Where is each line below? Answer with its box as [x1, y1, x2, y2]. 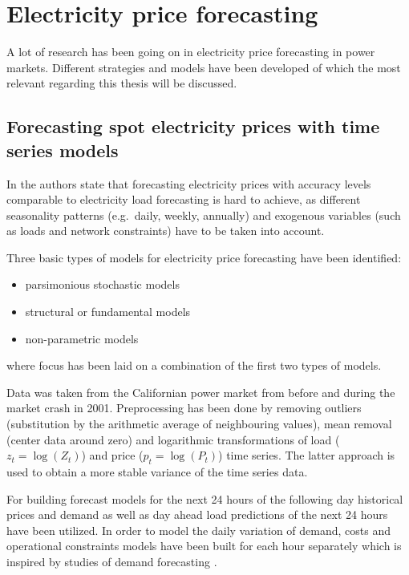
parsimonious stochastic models [25, 276, 180, 293]
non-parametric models [25, 330, 139, 346]
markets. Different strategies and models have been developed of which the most [6, 59, 401, 75]
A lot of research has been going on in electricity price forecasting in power [6, 43, 375, 60]
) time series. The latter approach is [218, 447, 395, 464]
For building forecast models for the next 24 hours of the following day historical [6, 490, 403, 507]
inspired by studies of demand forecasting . [6, 553, 217, 569]
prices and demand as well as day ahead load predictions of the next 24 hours [6, 506, 388, 523]
